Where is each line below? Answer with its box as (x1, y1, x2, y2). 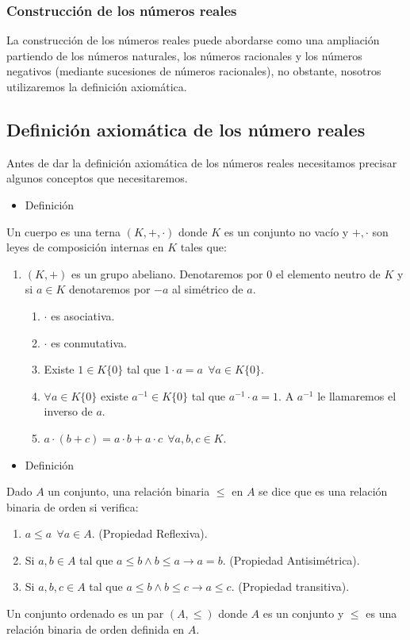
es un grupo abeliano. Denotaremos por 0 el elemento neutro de (71, 265, 381, 282)
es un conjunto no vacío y (224, 223, 349, 240)
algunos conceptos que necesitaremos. (6, 170, 188, 186)
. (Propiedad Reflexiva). (91, 525, 208, 542)
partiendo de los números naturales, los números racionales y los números (6, 47, 362, 63)
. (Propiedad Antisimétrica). (222, 551, 360, 568)
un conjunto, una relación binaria (48, 483, 210, 500)
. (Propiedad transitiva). (231, 578, 350, 595)
